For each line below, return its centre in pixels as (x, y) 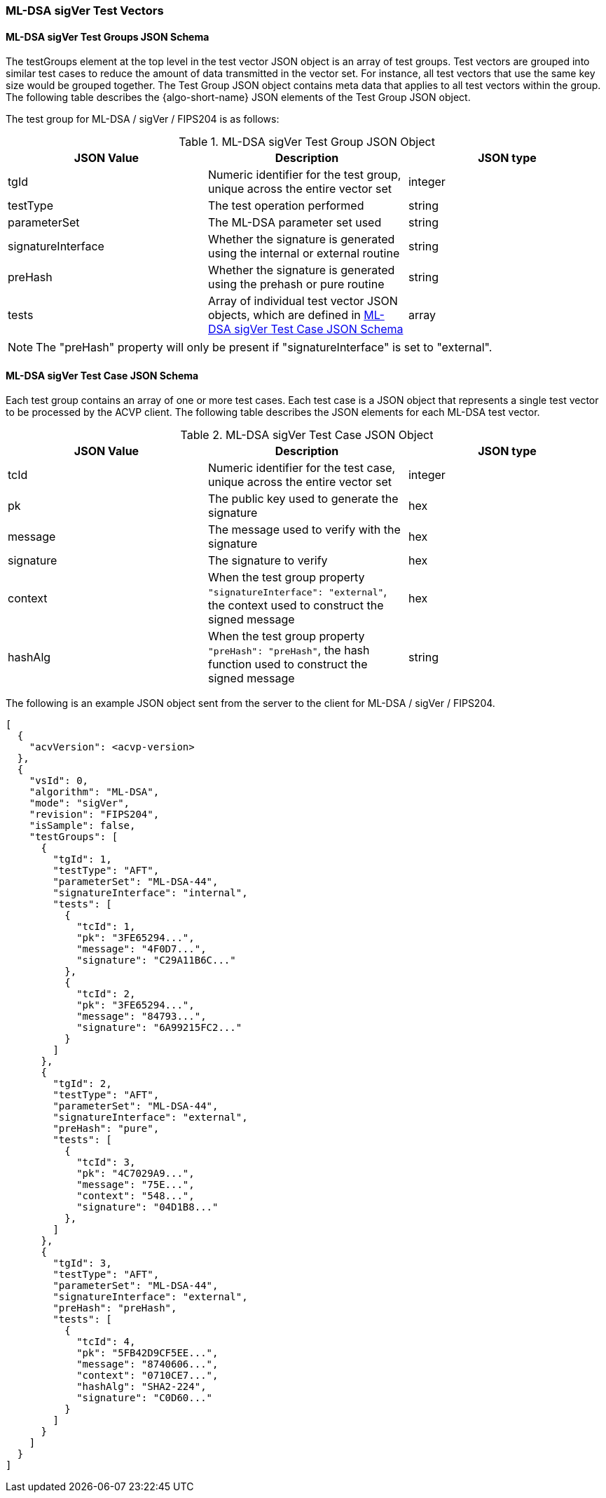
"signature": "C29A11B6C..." (156, 960)
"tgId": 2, (82, 1084)
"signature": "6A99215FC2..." (159, 1028)
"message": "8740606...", (147, 1364)
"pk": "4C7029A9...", (136, 1174)
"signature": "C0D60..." (145, 1398)
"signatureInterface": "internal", (150, 893)
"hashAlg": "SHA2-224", (142, 1387)
